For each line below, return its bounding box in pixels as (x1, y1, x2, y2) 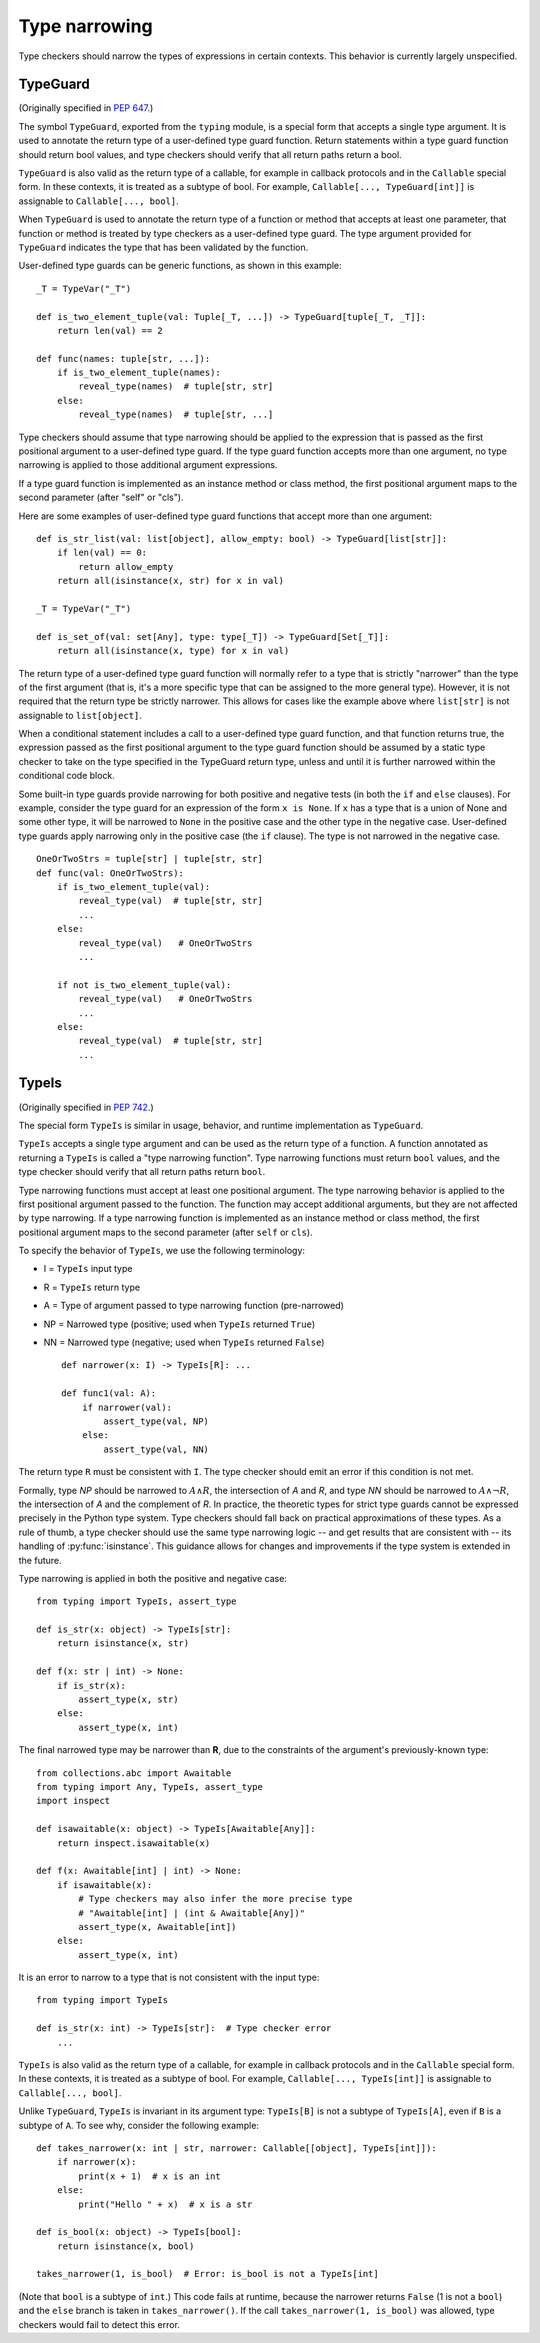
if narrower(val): (81, 1401, 173, 1413)
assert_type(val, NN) (103, 1443, 210, 1455)
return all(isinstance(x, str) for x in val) (56, 575, 285, 587)
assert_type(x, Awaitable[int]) (78, 1921, 237, 1932)
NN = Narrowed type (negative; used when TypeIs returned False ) (43, 1336, 325, 1349)
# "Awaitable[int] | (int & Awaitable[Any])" (78, 1907, 305, 1919)
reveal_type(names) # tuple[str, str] (78, 381, 274, 392)
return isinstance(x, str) (56, 1638, 190, 1649)
